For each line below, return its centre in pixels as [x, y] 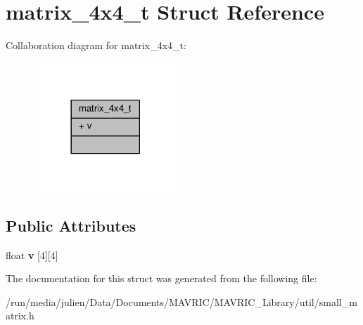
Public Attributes [71, 225]
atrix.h [20, 316]
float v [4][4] [32, 254]
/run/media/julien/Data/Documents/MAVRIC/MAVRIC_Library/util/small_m [181, 301]
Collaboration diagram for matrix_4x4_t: [96, 45]
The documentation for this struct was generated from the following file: [161, 278]
